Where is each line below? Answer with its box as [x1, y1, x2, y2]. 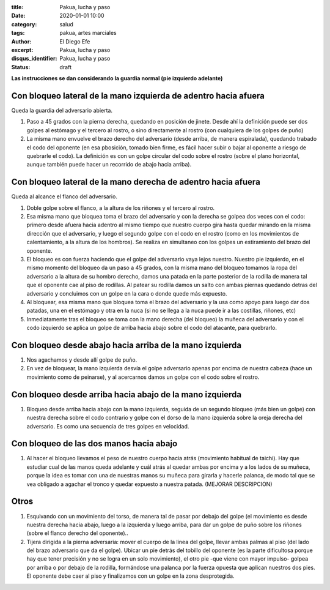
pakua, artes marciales [59, 29, 117, 37]
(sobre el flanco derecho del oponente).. [26, 529, 128, 537]
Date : [11, 12, 26, 20]
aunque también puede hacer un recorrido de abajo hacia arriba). [26, 161, 192, 168]
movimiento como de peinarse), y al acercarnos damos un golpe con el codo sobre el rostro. [26, 373, 260, 381]
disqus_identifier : [11, 55, 57, 62]
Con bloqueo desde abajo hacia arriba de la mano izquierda [11, 340, 241, 350]
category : [11, 20, 37, 28]
